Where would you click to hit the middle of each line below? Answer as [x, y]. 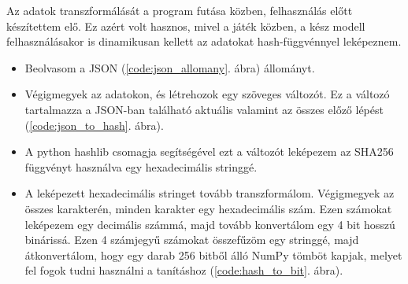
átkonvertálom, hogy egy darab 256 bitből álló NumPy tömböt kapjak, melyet [213, 254]
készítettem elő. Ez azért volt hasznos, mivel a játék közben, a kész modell [186, 26]
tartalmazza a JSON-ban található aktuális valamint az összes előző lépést [204, 109]
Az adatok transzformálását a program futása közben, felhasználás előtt [180, 10]
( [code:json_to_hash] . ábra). [94, 125]
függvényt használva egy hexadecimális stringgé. [141, 166]
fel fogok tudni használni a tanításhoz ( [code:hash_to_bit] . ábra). [184, 270]
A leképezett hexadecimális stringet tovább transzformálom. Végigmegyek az [210, 193]
